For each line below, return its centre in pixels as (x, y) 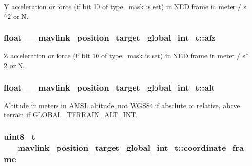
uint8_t (19, 136)
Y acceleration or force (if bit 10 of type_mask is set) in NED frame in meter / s (125, 6)
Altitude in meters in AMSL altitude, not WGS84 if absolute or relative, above (122, 105)
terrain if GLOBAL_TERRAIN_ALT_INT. (71, 115)
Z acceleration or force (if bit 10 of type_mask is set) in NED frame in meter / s (125, 56)
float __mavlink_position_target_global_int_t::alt (109, 87)
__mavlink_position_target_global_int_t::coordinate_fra (124, 147)
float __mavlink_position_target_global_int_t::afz (110, 38)
